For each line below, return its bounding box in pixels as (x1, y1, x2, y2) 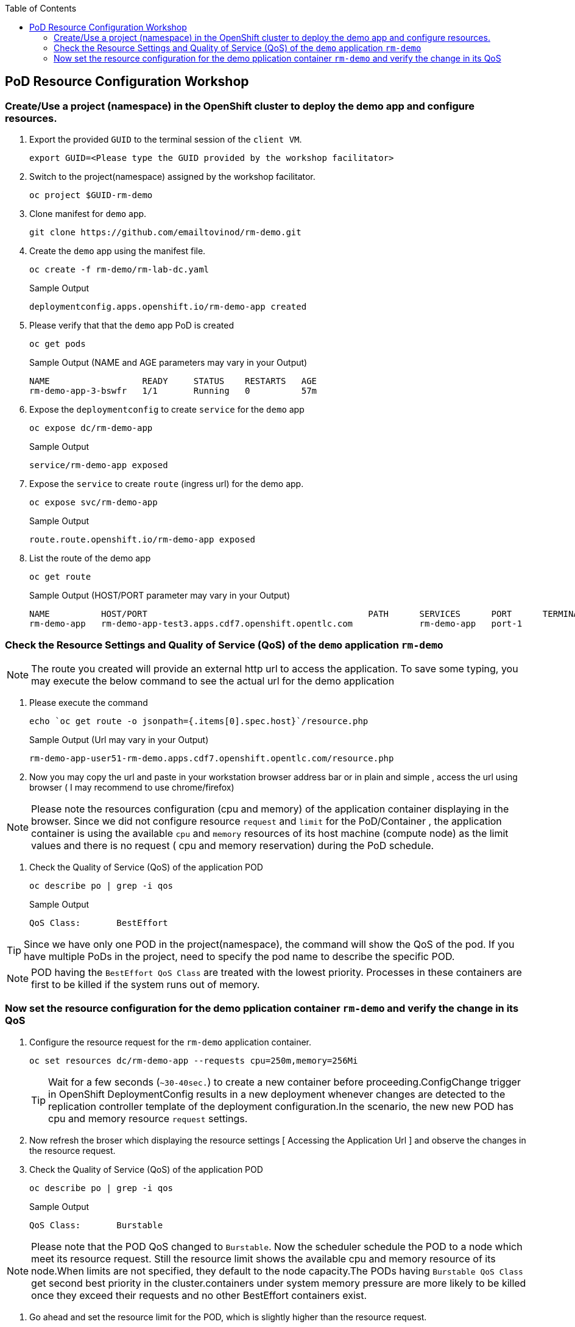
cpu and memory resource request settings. (48, 1112, 248, 1125)
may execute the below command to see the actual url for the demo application (31, 674, 395, 687)
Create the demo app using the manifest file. (29, 246, 206, 257)
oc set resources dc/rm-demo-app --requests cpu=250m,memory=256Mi (29, 1055, 358, 1066)
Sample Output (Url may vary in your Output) (29, 734, 209, 745)
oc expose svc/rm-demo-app (29, 497, 158, 508)
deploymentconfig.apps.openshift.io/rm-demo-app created (29, 302, 307, 312)
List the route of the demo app (29, 553, 151, 564)
